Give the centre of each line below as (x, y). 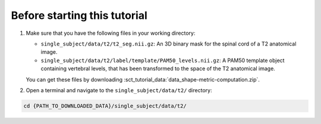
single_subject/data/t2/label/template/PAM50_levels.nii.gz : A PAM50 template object (163, 60)
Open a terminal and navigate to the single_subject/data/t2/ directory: (119, 90)
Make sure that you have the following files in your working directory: (111, 33)
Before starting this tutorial (79, 15)
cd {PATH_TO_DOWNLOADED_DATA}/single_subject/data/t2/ (105, 106)
